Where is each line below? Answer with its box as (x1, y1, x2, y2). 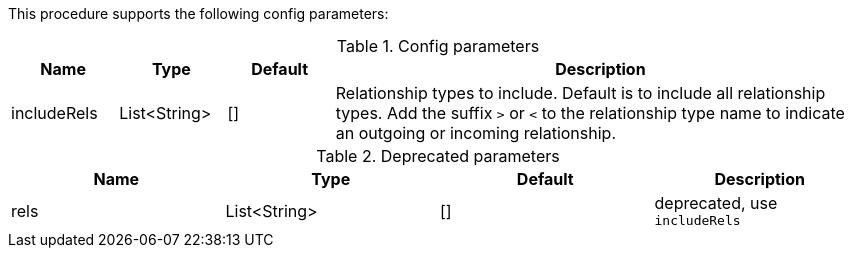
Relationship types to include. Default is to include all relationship (335, 83, 826, 103)
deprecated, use (654, 193, 778, 213)
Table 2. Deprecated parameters (316, 146, 560, 166)
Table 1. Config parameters (336, 36, 540, 56)
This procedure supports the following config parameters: (8, 5, 389, 22)
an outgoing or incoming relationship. (335, 123, 616, 143)
